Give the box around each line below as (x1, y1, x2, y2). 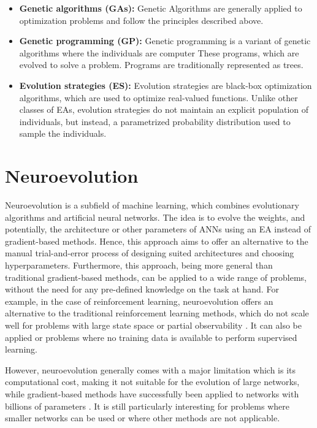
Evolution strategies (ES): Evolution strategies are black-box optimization (19, 78, 312, 91)
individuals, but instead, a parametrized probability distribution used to (19, 115, 291, 128)
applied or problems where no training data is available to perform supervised (5, 331, 297, 343)
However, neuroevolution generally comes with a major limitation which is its (5, 363, 296, 376)
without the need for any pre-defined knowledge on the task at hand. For (5, 283, 279, 296)
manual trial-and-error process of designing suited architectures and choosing (5, 246, 294, 259)
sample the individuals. (19, 127, 107, 140)
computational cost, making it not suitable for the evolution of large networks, (5, 375, 300, 388)
